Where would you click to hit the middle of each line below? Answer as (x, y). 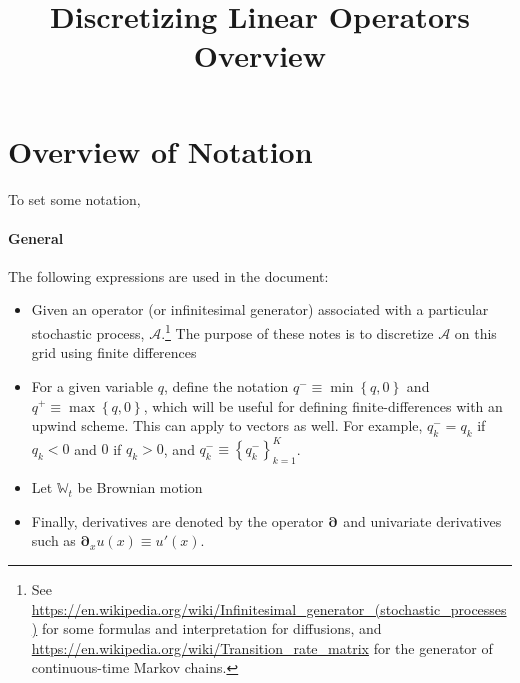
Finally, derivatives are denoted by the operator (177, 520)
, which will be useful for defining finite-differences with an (323, 405)
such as (53, 540)
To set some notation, (74, 198)
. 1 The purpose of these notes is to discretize (297, 331)
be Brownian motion (140, 487)
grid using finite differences (114, 352)
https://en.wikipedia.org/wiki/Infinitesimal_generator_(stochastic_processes (269, 608)
